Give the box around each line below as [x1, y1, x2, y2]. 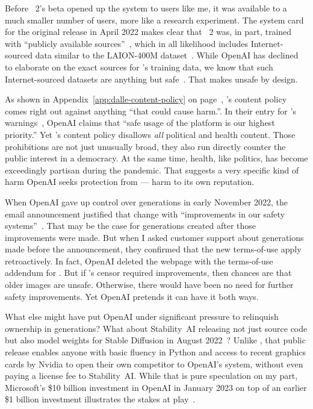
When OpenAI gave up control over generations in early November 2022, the [5, 195, 288, 208]
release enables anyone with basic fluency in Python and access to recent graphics [5, 346, 306, 358]
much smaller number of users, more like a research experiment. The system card [5, 13, 304, 26]
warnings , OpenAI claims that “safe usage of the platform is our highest [5, 116, 275, 129]
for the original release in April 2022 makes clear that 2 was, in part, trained [5, 25, 292, 38]
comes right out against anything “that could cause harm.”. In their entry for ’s [5, 104, 296, 117]
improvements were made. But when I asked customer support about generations [5, 231, 304, 243]
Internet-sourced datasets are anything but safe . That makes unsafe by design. [5, 72, 298, 85]
